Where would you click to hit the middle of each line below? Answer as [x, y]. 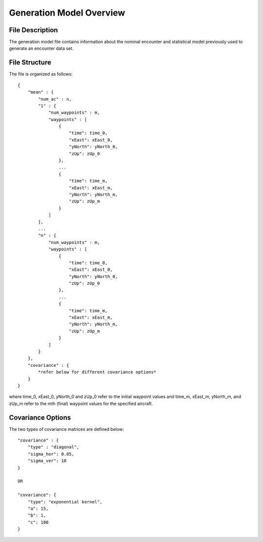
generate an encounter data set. [41, 48]
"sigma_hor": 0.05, [51, 454]
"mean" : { [41, 92]
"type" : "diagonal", [54, 447]
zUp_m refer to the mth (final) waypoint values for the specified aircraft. [81, 403]
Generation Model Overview [67, 13]
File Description [33, 30]
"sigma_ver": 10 [47, 461]
